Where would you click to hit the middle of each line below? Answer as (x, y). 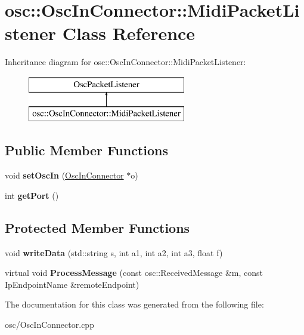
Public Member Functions (86, 150)
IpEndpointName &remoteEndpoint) (72, 284)
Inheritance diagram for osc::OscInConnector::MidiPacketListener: (125, 62)
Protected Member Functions (97, 227)
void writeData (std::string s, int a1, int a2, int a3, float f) (114, 252)
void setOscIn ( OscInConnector (64, 175)
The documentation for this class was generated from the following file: (134, 304)
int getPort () (32, 195)
